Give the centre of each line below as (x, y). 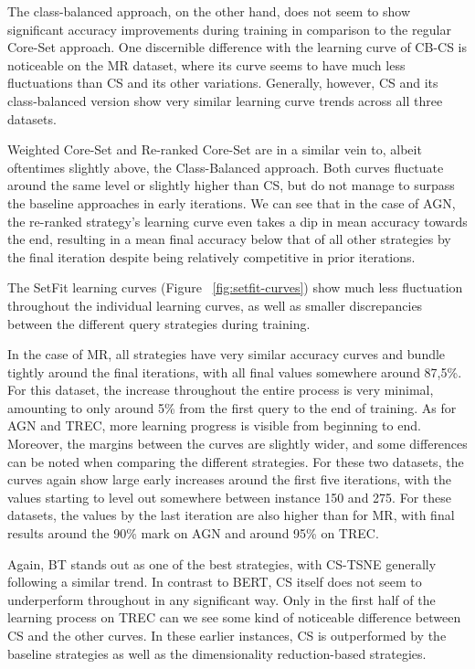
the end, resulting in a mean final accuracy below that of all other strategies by (229, 239)
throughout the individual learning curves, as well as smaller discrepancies (215, 305)
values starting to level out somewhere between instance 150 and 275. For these (229, 497)
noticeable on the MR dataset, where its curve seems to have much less (206, 64)
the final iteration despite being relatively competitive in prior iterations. (211, 256)
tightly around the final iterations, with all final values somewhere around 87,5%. (235, 372)
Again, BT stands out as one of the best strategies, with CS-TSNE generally (222, 563)
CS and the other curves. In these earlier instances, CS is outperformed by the (227, 635)
